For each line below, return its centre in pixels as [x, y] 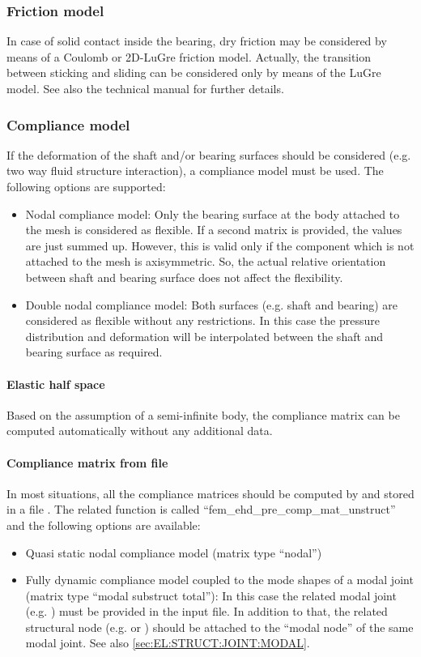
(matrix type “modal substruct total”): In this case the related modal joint [211, 595]
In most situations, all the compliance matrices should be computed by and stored [210, 493]
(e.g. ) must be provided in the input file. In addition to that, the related [206, 611]
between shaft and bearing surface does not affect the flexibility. [184, 277]
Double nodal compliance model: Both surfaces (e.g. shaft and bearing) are [212, 304]
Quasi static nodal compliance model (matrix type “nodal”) [174, 552]
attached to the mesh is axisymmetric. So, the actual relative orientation [206, 261]
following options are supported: [86, 186]
